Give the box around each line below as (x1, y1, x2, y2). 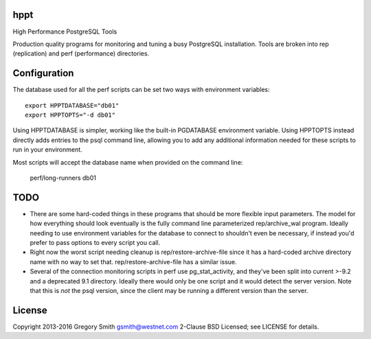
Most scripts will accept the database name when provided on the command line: (12, 158, 243, 166)
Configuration (12, 67, 74, 79)
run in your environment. (12, 145, 82, 154)
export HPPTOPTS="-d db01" (25, 110, 116, 119)
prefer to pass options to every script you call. (30, 239, 161, 247)
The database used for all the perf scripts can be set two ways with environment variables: (12, 86, 271, 94)
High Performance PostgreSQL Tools (12, 27, 117, 36)
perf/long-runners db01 (30, 174, 96, 182)
